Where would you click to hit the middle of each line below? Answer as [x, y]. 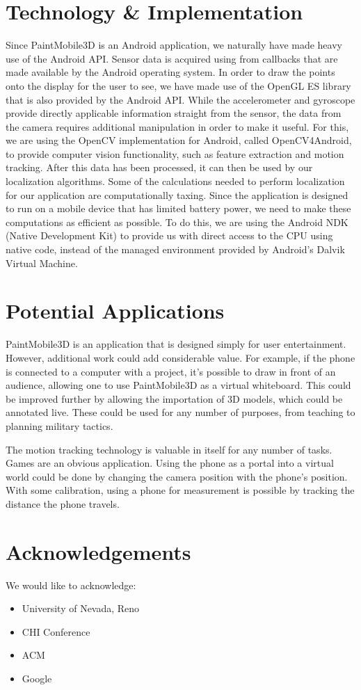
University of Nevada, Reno [81, 608]
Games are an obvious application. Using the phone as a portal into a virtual [170, 463]
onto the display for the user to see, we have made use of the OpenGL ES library [178, 85]
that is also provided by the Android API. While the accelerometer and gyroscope [180, 99]
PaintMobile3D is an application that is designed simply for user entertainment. [176, 344]
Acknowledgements [98, 551]
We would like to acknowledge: [71, 585]
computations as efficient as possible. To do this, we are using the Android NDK [177, 222]
